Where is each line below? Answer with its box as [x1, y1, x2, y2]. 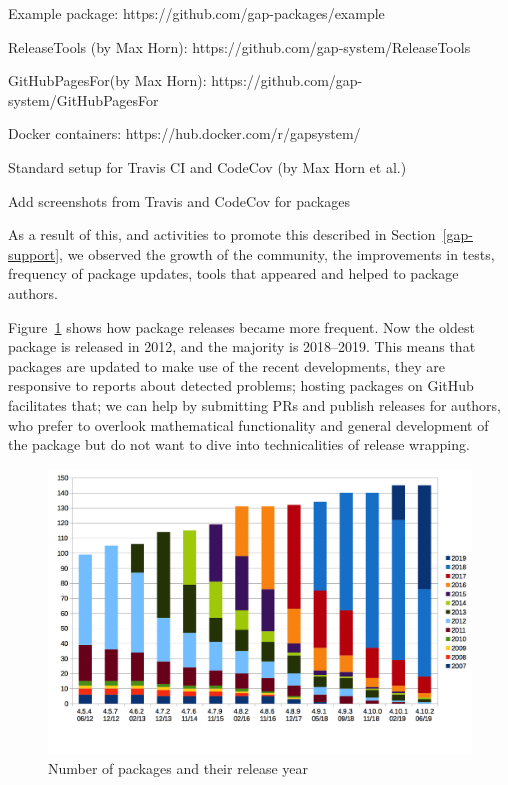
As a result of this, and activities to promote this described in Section [8, 224, 436, 245]
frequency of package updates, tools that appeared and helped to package [8, 263, 459, 284]
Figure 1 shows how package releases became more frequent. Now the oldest [8, 316, 475, 337]
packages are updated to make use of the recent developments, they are [8, 355, 446, 376]
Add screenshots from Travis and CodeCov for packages [8, 190, 350, 211]
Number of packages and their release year [48, 758, 309, 779]
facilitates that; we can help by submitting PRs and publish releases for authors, [8, 394, 502, 415]
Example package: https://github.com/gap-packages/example [8, 3, 385, 23]
